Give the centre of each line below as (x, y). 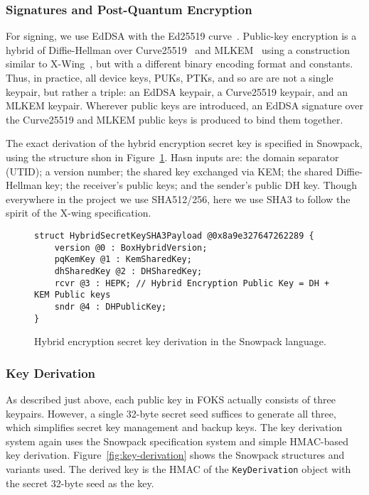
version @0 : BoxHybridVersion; (131, 247)
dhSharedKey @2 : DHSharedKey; (128, 271)
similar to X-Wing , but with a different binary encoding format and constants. (180, 64)
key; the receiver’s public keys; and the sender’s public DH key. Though (201, 185)
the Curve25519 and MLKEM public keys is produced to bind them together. (175, 119)
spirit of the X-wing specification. (79, 213)
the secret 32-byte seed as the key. (80, 483)
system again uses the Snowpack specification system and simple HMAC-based (177, 441)
